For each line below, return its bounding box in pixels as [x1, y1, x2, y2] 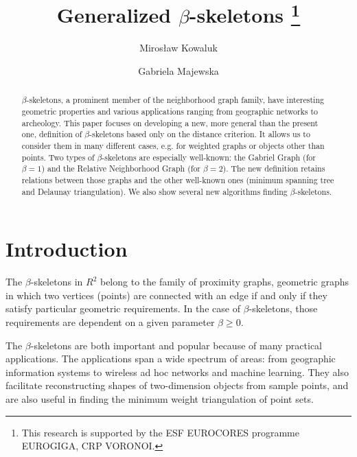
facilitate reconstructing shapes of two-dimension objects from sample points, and [5, 378, 349, 392]
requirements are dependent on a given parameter [5, 315, 215, 329]
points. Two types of [21, 151, 95, 163]
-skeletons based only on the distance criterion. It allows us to [89, 128, 310, 140]
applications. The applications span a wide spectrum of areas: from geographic [5, 351, 336, 366]
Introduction [5, 235, 128, 263]
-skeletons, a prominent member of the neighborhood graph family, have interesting [26, 94, 324, 106]
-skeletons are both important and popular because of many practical [30, 338, 323, 352]
